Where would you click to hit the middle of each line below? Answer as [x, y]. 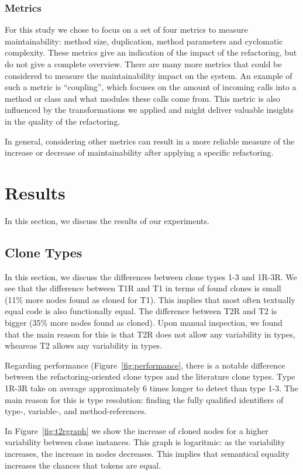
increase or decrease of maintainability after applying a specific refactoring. [139, 152]
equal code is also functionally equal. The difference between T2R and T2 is [141, 311]
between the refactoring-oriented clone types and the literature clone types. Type [150, 376]
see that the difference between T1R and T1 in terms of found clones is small [143, 288]
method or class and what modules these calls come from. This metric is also [142, 98]
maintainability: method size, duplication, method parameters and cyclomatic [144, 41]
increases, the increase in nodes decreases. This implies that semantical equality [147, 453]
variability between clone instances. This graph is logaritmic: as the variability [145, 442]
